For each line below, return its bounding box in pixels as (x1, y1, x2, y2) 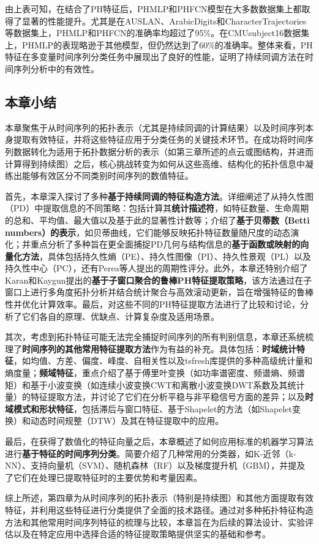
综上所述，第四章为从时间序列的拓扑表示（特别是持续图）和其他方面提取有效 (5, 491, 313, 504)
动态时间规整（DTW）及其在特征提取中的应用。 (30, 414, 224, 427)
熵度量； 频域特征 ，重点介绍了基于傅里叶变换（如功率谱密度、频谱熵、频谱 (5, 366, 305, 379)
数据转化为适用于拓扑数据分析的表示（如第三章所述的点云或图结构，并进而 (13, 145, 313, 157)
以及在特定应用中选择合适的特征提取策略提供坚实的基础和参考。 (13, 527, 271, 540)
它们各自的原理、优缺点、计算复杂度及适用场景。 (21, 309, 219, 322)
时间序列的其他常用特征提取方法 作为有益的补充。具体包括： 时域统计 (22, 342, 296, 355)
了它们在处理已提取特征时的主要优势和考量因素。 (5, 470, 202, 483)
